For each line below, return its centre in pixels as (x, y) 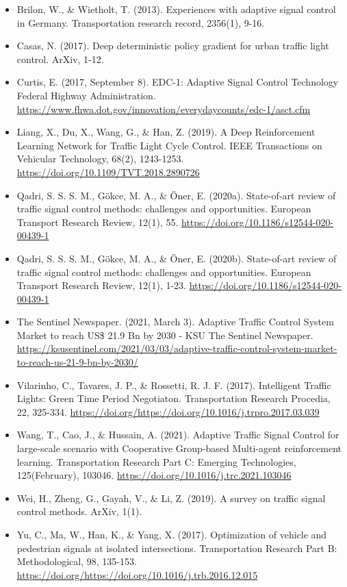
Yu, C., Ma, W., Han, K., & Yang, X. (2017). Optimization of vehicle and (172, 534)
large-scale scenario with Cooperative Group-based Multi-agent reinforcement (179, 448)
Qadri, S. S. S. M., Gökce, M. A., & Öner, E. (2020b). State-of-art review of (177, 258)
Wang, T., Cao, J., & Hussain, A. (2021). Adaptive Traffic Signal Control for (178, 435)
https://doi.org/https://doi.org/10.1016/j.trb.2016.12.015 (137, 574)
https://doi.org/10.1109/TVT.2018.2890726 (108, 172)
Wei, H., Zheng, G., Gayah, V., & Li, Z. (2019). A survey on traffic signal (171, 498)
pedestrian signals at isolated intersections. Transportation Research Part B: (177, 548)
